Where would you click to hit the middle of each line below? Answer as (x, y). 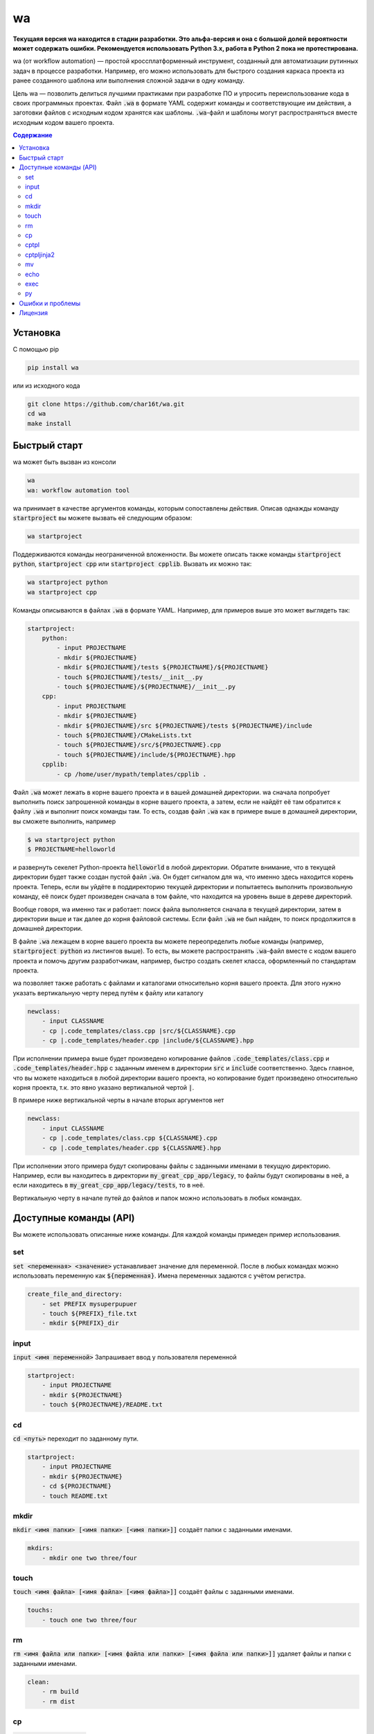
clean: (38, 1682)
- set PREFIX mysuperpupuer (90, 1304)
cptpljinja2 (40, 255)
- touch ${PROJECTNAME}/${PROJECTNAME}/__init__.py (146, 687)
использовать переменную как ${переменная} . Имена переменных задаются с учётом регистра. (159, 1276)
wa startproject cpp (62, 592)
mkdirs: (40, 1548)
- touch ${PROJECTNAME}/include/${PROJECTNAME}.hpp (146, 755)
